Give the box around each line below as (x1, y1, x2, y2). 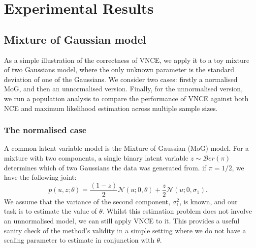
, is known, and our (179, 196, 238, 206)
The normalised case (4, 124, 87, 136)
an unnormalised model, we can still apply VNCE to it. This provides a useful (4, 215, 240, 225)
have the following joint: (4, 172, 77, 182)
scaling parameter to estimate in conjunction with (4, 235, 155, 245)
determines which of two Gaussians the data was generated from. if (4, 162, 206, 172)
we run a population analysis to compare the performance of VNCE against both (4, 93, 249, 103)
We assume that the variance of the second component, (4, 196, 170, 206)
